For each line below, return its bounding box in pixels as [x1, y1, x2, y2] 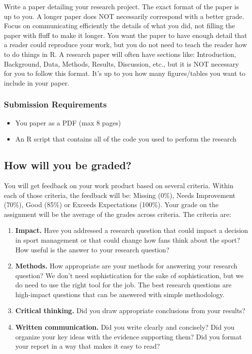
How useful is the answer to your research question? [15, 244, 170, 254]
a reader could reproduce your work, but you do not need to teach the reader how [4, 39, 247, 50]
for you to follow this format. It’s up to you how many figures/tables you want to [4, 68, 246, 78]
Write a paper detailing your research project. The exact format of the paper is [4, 1, 239, 11]
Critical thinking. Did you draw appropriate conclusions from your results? [15, 305, 246, 316]
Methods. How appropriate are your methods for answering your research [15, 261, 237, 271]
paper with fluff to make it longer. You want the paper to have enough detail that [4, 30, 247, 40]
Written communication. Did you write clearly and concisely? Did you [15, 322, 235, 332]
